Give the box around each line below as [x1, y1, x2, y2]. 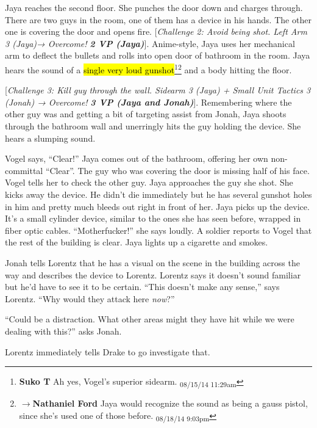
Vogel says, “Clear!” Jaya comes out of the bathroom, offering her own [5, 152, 268, 165]
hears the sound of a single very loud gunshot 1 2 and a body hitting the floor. [5, 61, 292, 76]
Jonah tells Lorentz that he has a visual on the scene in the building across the [5, 256, 300, 269]
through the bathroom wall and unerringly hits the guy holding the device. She [5, 120, 301, 132]
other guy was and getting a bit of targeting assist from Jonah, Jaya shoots [5, 107, 287, 120]
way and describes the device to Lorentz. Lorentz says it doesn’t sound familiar [5, 268, 301, 281]
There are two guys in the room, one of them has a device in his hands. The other [5, 13, 312, 26]
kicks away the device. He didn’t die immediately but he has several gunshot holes [5, 187, 312, 200]
